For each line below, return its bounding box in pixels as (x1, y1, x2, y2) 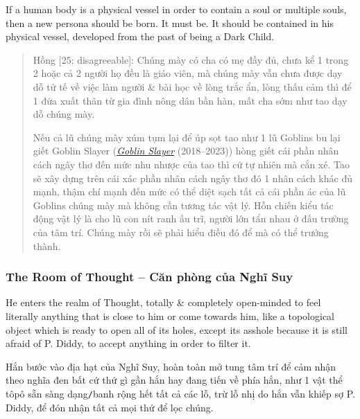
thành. (33, 238, 61, 253)
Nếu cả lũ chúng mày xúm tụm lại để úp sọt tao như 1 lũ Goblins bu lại (33, 130, 341, 144)
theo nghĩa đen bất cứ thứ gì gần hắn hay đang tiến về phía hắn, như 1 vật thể (6, 373, 343, 387)
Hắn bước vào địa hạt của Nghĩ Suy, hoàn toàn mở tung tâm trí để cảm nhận (6, 359, 336, 373)
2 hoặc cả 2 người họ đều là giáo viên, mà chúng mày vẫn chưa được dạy (33, 66, 343, 80)
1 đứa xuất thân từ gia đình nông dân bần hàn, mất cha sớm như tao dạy (33, 93, 348, 107)
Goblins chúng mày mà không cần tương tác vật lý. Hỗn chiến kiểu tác (33, 197, 334, 212)
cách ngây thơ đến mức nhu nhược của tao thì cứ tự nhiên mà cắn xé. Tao (33, 157, 350, 171)
